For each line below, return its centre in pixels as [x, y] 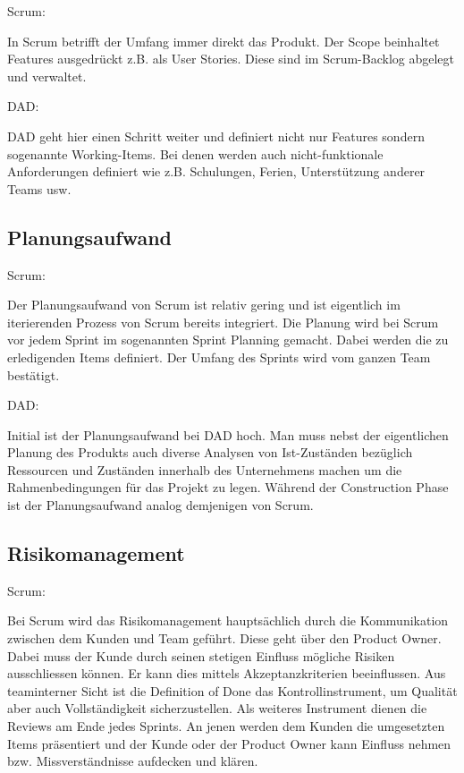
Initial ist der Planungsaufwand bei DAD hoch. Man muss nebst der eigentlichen [228, 434]
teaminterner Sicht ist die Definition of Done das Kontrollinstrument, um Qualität [232, 690]
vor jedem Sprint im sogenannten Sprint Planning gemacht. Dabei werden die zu [228, 340]
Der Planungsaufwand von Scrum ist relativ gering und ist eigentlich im [204, 305]
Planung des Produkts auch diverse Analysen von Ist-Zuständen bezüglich [210, 452]
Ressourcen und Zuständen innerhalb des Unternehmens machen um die [205, 469]
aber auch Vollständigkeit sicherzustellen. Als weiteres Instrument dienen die [217, 708]
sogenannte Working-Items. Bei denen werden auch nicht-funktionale [195, 153]
